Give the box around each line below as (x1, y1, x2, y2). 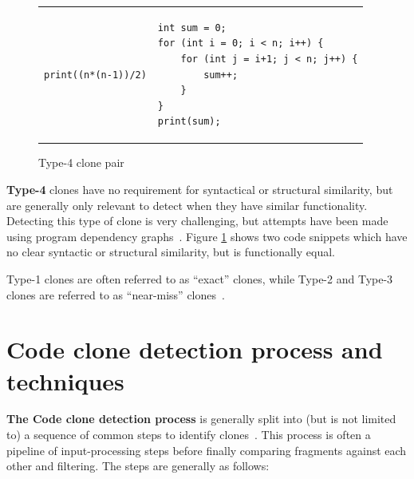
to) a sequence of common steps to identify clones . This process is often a (6, 426, 371, 443)
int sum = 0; (157, 22, 227, 34)
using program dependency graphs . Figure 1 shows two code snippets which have (6, 228, 408, 244)
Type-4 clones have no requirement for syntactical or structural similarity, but (6, 181, 393, 197)
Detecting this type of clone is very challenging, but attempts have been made (6, 212, 388, 229)
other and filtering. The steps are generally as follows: (6, 457, 270, 474)
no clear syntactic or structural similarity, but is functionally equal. (6, 243, 335, 260)
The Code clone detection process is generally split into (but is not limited (6, 410, 396, 427)
